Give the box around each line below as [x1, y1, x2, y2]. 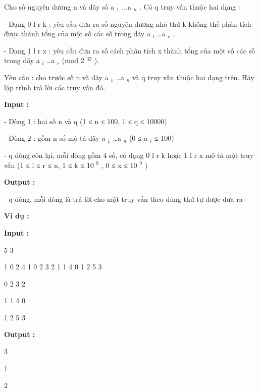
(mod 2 [62, 55, 84, 66]
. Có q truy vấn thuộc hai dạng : [139, 2, 240, 12]
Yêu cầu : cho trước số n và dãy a [4, 72, 109, 82]
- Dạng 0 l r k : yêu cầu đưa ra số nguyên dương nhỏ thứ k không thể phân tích [4, 18, 251, 29]
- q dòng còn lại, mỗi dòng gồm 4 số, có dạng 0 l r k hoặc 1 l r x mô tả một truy [4, 149, 254, 160]
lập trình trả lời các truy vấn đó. [4, 82, 106, 92]
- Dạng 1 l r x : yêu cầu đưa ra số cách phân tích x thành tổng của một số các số [4, 45, 255, 55]
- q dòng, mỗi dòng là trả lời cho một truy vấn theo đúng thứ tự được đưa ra [4, 193, 243, 204]
